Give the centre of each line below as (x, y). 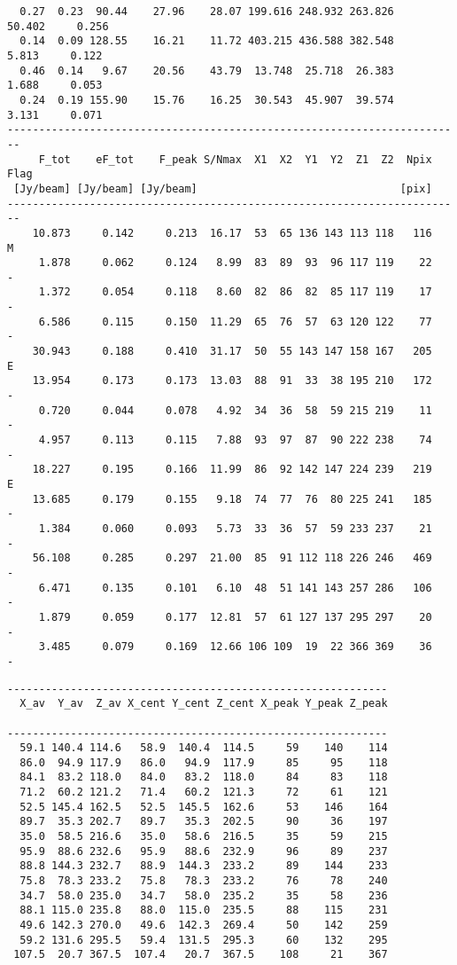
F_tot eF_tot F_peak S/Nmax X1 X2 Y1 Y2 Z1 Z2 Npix (235, 159)
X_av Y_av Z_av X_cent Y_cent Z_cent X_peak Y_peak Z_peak (204, 704)
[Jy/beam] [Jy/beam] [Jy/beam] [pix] (223, 188)
